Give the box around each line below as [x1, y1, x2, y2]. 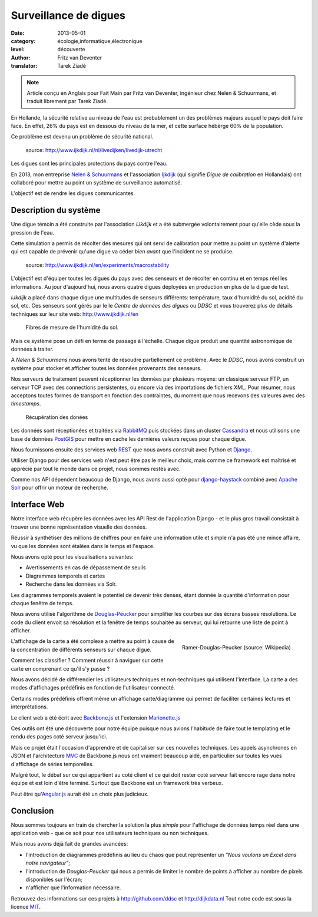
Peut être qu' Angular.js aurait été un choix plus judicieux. [11, 790, 149, 797]
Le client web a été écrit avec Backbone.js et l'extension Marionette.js [11, 714, 181, 721]
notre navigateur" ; [25, 859, 71, 866]
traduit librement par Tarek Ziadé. [26, 98, 108, 105]
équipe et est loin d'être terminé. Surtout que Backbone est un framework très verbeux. [11, 780, 223, 787]
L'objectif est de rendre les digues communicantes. [11, 190, 135, 197]
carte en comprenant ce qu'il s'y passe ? [11, 665, 110, 672]
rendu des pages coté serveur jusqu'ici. [11, 733, 108, 740]
